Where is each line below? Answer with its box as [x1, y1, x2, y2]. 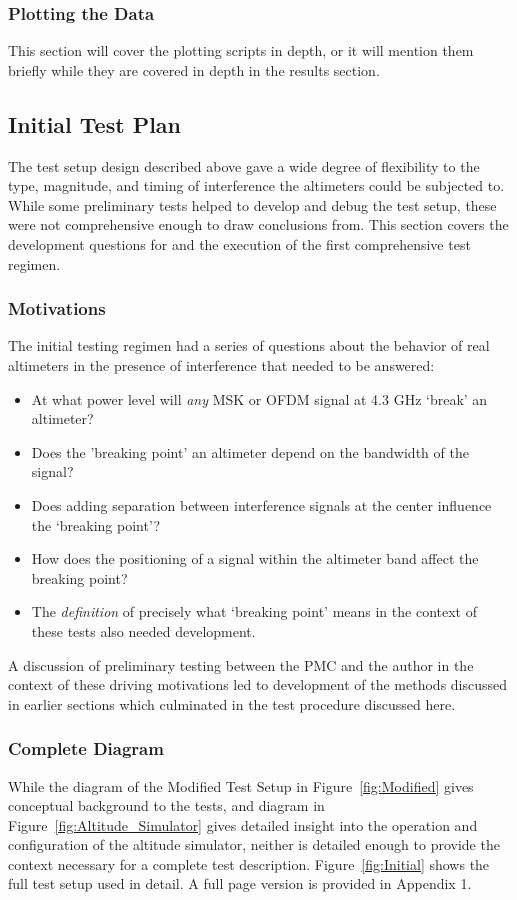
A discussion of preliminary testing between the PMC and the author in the [8, 654, 474, 675]
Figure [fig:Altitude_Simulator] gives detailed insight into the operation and [8, 814, 478, 835]
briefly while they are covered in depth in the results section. [8, 59, 380, 80]
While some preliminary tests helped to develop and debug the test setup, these [8, 194, 497, 215]
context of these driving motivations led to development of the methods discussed [8, 674, 508, 695]
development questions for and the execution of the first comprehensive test [8, 233, 471, 254]
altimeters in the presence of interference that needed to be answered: [8, 354, 435, 375]
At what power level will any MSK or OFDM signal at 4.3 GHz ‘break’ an [31, 388, 488, 409]
